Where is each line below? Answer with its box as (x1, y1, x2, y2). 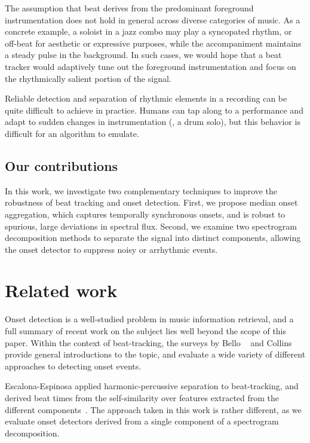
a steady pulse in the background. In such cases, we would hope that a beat (5, 48, 282, 61)
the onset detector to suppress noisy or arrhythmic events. (5, 243, 218, 255)
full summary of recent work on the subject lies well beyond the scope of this (5, 325, 287, 337)
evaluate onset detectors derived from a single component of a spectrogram (5, 415, 279, 427)
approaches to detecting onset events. (5, 359, 142, 372)
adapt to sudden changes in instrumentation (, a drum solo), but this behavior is (5, 115, 300, 128)
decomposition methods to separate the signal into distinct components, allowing (5, 231, 301, 244)
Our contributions (5, 156, 118, 175)
